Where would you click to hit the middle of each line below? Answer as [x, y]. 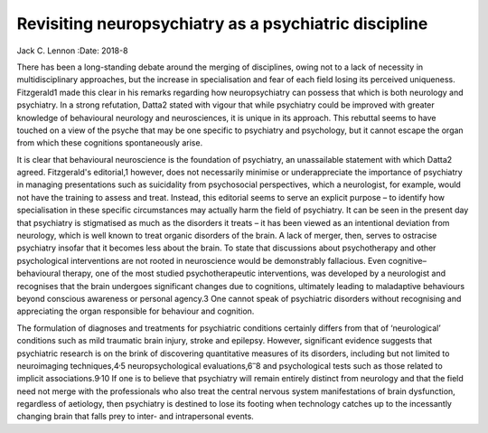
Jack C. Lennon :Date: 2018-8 [72, 51]
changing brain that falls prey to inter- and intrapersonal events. [136, 417]
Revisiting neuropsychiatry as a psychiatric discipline [222, 24]
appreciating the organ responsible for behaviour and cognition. [136, 311]
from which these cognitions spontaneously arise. [110, 143]
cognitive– [407, 260]
